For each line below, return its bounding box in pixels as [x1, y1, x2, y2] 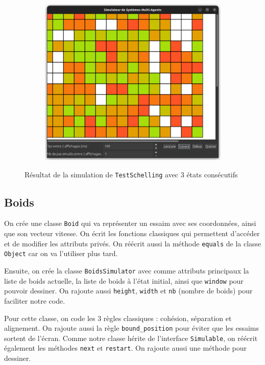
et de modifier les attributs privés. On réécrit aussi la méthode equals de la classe [4, 238, 261, 248]
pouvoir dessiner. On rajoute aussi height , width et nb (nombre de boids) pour [4, 285, 253, 296]
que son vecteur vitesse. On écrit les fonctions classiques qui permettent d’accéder [4, 228, 260, 239]
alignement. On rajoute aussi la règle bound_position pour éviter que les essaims [4, 323, 259, 333]
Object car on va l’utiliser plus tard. [4, 248, 118, 259]
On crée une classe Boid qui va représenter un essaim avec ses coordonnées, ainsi [4, 218, 256, 229]
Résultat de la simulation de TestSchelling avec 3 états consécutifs [25, 169, 238, 179]
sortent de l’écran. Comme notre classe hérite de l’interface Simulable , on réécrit [4, 332, 258, 343]
